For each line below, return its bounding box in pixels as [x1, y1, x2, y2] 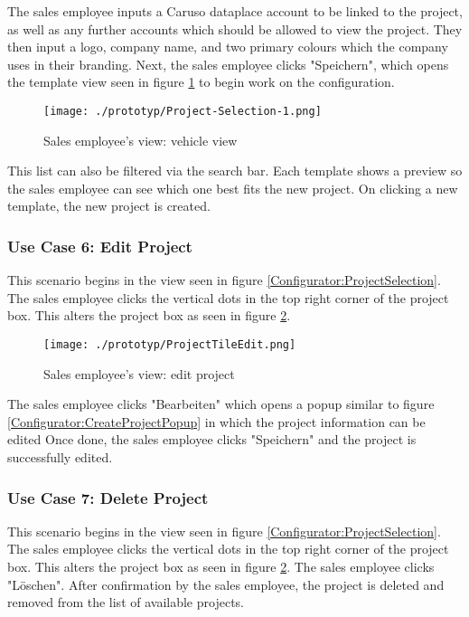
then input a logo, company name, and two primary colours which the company [7, 37, 448, 56]
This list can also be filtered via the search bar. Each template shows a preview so [7, 161, 463, 180]
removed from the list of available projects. [7, 593, 244, 612]
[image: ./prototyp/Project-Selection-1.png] [43, 104, 322, 118]
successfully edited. [7, 448, 113, 467]
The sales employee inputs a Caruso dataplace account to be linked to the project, [7, 2, 463, 20]
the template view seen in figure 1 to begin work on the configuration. [7, 72, 395, 91]
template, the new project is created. [7, 196, 211, 215]
